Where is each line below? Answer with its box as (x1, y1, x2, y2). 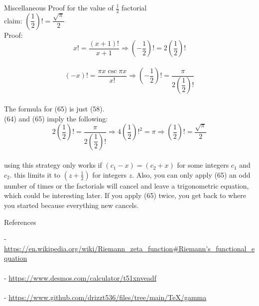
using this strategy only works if (4, 160, 102, 170)
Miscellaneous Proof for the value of (4, 2, 114, 12)
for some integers (177, 160, 229, 170)
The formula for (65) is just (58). (4, 103, 105, 114)
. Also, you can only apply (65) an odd (132, 169, 251, 180)
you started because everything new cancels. (4, 200, 139, 210)
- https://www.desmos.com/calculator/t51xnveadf (4, 272, 156, 283)
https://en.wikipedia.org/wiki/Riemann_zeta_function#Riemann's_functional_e (4, 243, 255, 253)
